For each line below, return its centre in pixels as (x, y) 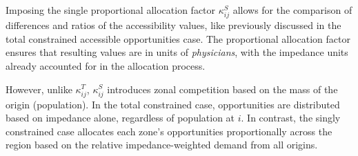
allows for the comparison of (292, 10)
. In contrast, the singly (291, 118)
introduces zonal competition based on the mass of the (222, 89)
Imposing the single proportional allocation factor (111, 10)
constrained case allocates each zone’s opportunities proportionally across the (169, 131)
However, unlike (39, 89)
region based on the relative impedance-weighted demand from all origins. (162, 145)
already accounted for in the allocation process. (106, 65)
